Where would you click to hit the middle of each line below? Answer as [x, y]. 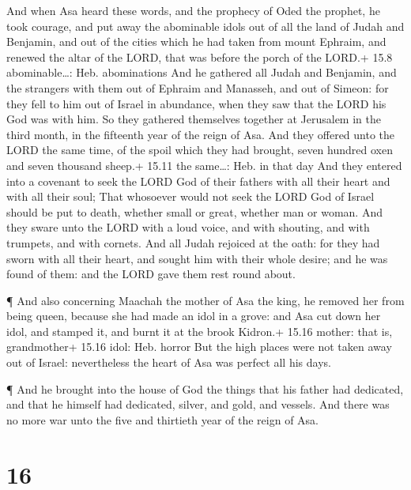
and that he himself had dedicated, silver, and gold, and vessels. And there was [198, 404]
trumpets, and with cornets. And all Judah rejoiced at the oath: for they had [193, 242]
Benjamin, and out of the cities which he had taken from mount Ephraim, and [196, 41]
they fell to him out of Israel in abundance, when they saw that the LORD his [196, 103]
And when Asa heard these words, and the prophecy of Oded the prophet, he [193, 10]
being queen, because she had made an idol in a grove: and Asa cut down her [194, 316]
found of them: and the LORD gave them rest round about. [151, 274]
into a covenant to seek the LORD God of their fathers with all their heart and [198, 181]
